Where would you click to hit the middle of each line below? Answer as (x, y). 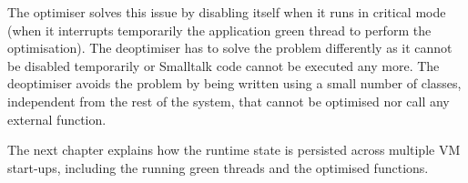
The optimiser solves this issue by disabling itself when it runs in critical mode (227, 12)
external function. (57, 119)
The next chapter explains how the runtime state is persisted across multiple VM (234, 150)
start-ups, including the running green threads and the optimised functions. (218, 167)
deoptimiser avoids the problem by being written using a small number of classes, (234, 83)
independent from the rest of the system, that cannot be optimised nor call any (229, 101)
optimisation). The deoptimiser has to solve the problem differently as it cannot (230, 48)
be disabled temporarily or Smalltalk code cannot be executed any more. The (224, 65)
